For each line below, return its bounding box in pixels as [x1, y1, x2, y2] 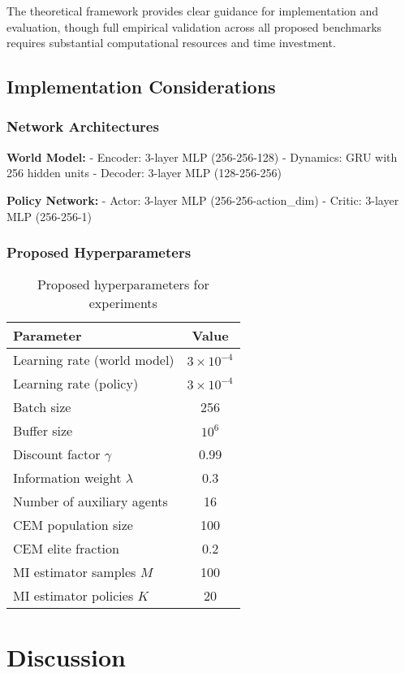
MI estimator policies [13, 586, 134, 606]
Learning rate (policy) [13, 374, 139, 393]
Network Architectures [6, 116, 159, 137]
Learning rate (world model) [13, 350, 174, 370]
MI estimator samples [13, 562, 136, 582]
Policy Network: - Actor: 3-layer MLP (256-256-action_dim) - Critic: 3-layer [6, 191, 399, 208]
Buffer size [13, 421, 73, 441]
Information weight [13, 468, 122, 488]
